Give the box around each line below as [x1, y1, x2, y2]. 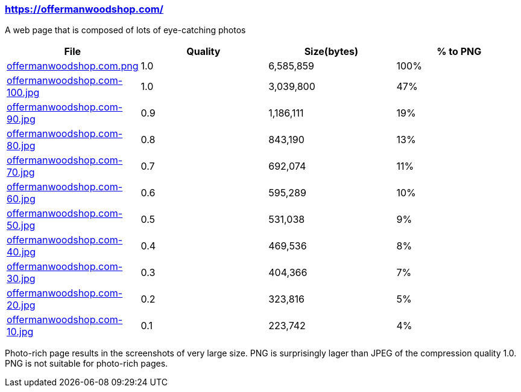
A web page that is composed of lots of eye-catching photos [5, 25, 246, 36]
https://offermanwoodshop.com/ [5, 3, 163, 15]
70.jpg [7, 166, 35, 179]
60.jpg [7, 193, 36, 205]
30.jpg [7, 272, 36, 285]
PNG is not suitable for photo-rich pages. [5, 358, 168, 369]
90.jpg [7, 113, 36, 126]
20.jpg [7, 299, 36, 312]
